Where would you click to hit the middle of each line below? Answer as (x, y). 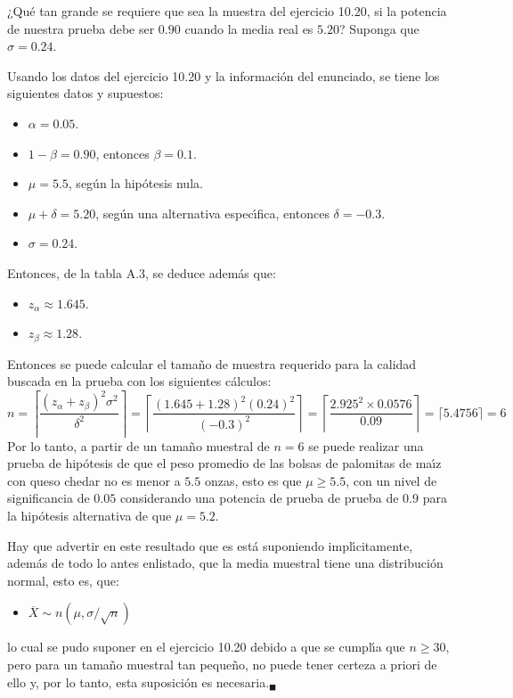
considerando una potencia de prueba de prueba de (259, 498)
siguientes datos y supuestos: (85, 93)
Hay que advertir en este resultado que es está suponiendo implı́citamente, (210, 545)
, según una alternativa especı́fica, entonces (212, 213)
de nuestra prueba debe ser (81, 28)
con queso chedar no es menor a (94, 480)
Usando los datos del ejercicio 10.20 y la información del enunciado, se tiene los (224, 75)
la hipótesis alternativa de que (90, 516)
